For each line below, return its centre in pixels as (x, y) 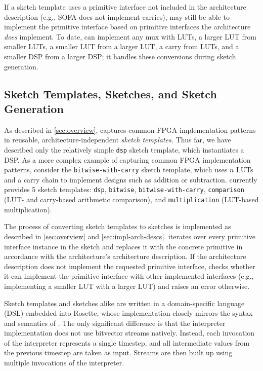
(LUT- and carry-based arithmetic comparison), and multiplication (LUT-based (131, 199)
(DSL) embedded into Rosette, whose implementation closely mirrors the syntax (128, 313)
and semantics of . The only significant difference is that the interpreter (115, 323)
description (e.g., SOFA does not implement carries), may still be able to (117, 16)
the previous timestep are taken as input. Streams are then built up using (118, 353)
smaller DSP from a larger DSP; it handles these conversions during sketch (120, 56)
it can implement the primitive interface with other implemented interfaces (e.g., (129, 276)
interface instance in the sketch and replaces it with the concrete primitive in (123, 246)
